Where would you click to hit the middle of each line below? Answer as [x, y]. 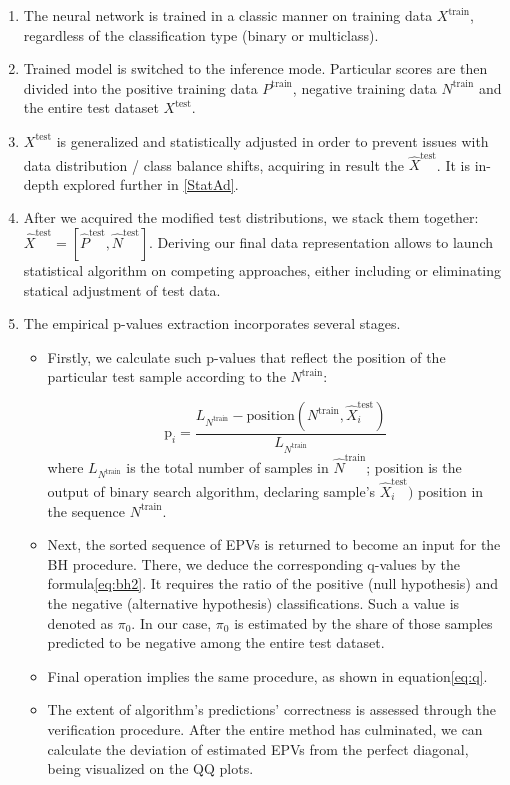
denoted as [80, 622]
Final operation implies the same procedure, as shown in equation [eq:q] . [267, 675]
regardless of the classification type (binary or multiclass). [201, 34]
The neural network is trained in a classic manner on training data [228, 15]
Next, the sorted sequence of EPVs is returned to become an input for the [274, 544]
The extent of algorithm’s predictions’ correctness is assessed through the [272, 709]
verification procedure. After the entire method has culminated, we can [265, 728]
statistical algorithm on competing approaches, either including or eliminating [262, 270]
